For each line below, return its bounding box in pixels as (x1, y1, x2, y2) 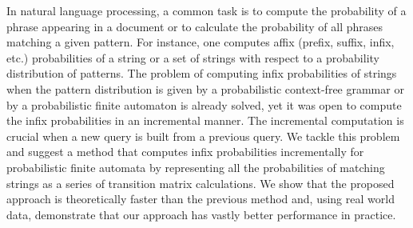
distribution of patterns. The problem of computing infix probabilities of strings (6, 65, 397, 82)
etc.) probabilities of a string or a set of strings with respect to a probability (6, 49, 379, 66)
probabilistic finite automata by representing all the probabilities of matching (6, 158, 385, 175)
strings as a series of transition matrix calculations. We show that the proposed (6, 174, 395, 191)
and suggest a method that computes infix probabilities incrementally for (6, 143, 364, 160)
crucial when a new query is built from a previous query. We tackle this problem (6, 127, 400, 144)
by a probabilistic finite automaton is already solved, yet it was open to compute (6, 96, 402, 113)
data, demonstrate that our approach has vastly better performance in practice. (6, 206, 396, 222)
